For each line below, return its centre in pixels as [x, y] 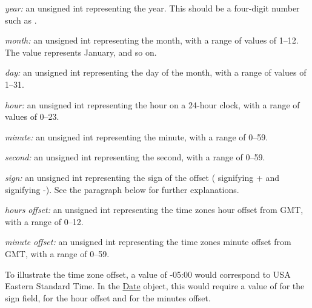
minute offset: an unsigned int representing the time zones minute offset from [148, 242]
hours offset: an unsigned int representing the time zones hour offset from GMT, [154, 210]
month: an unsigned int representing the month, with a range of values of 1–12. [152, 40]
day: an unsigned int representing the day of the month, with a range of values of [156, 72]
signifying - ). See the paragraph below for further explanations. [122, 189]
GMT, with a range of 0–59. [57, 253]
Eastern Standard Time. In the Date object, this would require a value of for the [155, 286]
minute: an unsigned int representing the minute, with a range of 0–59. [137, 136]
